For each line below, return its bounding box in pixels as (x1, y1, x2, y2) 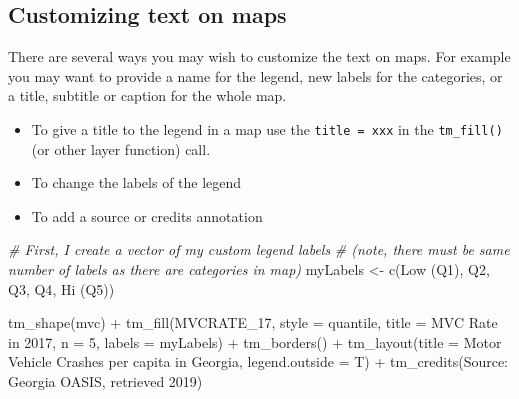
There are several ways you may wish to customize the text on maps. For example (8, 46, 511, 67)
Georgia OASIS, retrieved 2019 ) (8, 370, 203, 391)
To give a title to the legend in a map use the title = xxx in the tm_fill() (31, 118, 503, 139)
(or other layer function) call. (31, 138, 211, 159)
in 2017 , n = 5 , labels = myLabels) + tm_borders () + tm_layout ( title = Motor (8, 331, 502, 352)
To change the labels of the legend (31, 172, 242, 193)
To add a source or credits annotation (31, 205, 263, 226)
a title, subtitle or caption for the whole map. (8, 85, 287, 106)
